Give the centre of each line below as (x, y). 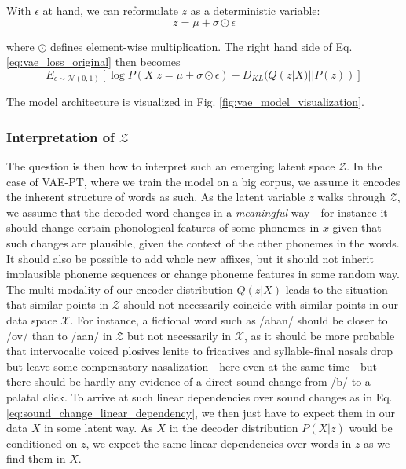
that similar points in (58, 304)
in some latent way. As (99, 428)
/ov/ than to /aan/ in (59, 335)
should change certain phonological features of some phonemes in (163, 227)
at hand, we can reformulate (110, 10)
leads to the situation (337, 289)
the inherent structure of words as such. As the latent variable (156, 197)
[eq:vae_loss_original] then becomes (93, 62)
